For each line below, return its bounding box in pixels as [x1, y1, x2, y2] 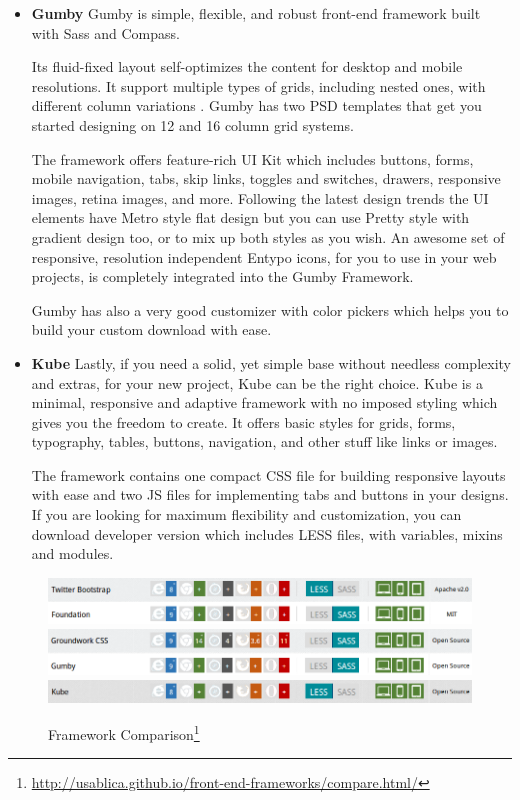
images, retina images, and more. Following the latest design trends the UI [31, 187, 489, 208]
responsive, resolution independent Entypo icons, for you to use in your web [31, 246, 497, 267]
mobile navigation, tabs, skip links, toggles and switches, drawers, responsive [31, 168, 501, 189]
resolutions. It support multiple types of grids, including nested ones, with [31, 75, 486, 96]
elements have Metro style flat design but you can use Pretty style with [31, 207, 470, 228]
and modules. [31, 543, 114, 564]
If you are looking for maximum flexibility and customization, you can [31, 504, 462, 525]
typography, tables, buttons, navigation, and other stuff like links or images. [31, 431, 498, 452]
